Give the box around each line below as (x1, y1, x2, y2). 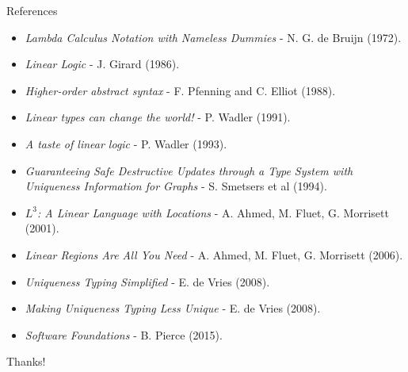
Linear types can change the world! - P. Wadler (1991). (25, 109, 291, 125)
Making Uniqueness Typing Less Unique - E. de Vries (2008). (25, 300, 321, 316)
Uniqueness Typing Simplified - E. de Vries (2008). (25, 273, 270, 290)
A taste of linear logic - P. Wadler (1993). (25, 135, 227, 151)
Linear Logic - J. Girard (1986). (25, 56, 180, 72)
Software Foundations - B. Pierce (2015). (25, 326, 223, 343)
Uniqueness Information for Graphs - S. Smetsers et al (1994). (25, 178, 327, 194)
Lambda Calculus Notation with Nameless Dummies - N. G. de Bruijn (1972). (25, 29, 402, 45)
